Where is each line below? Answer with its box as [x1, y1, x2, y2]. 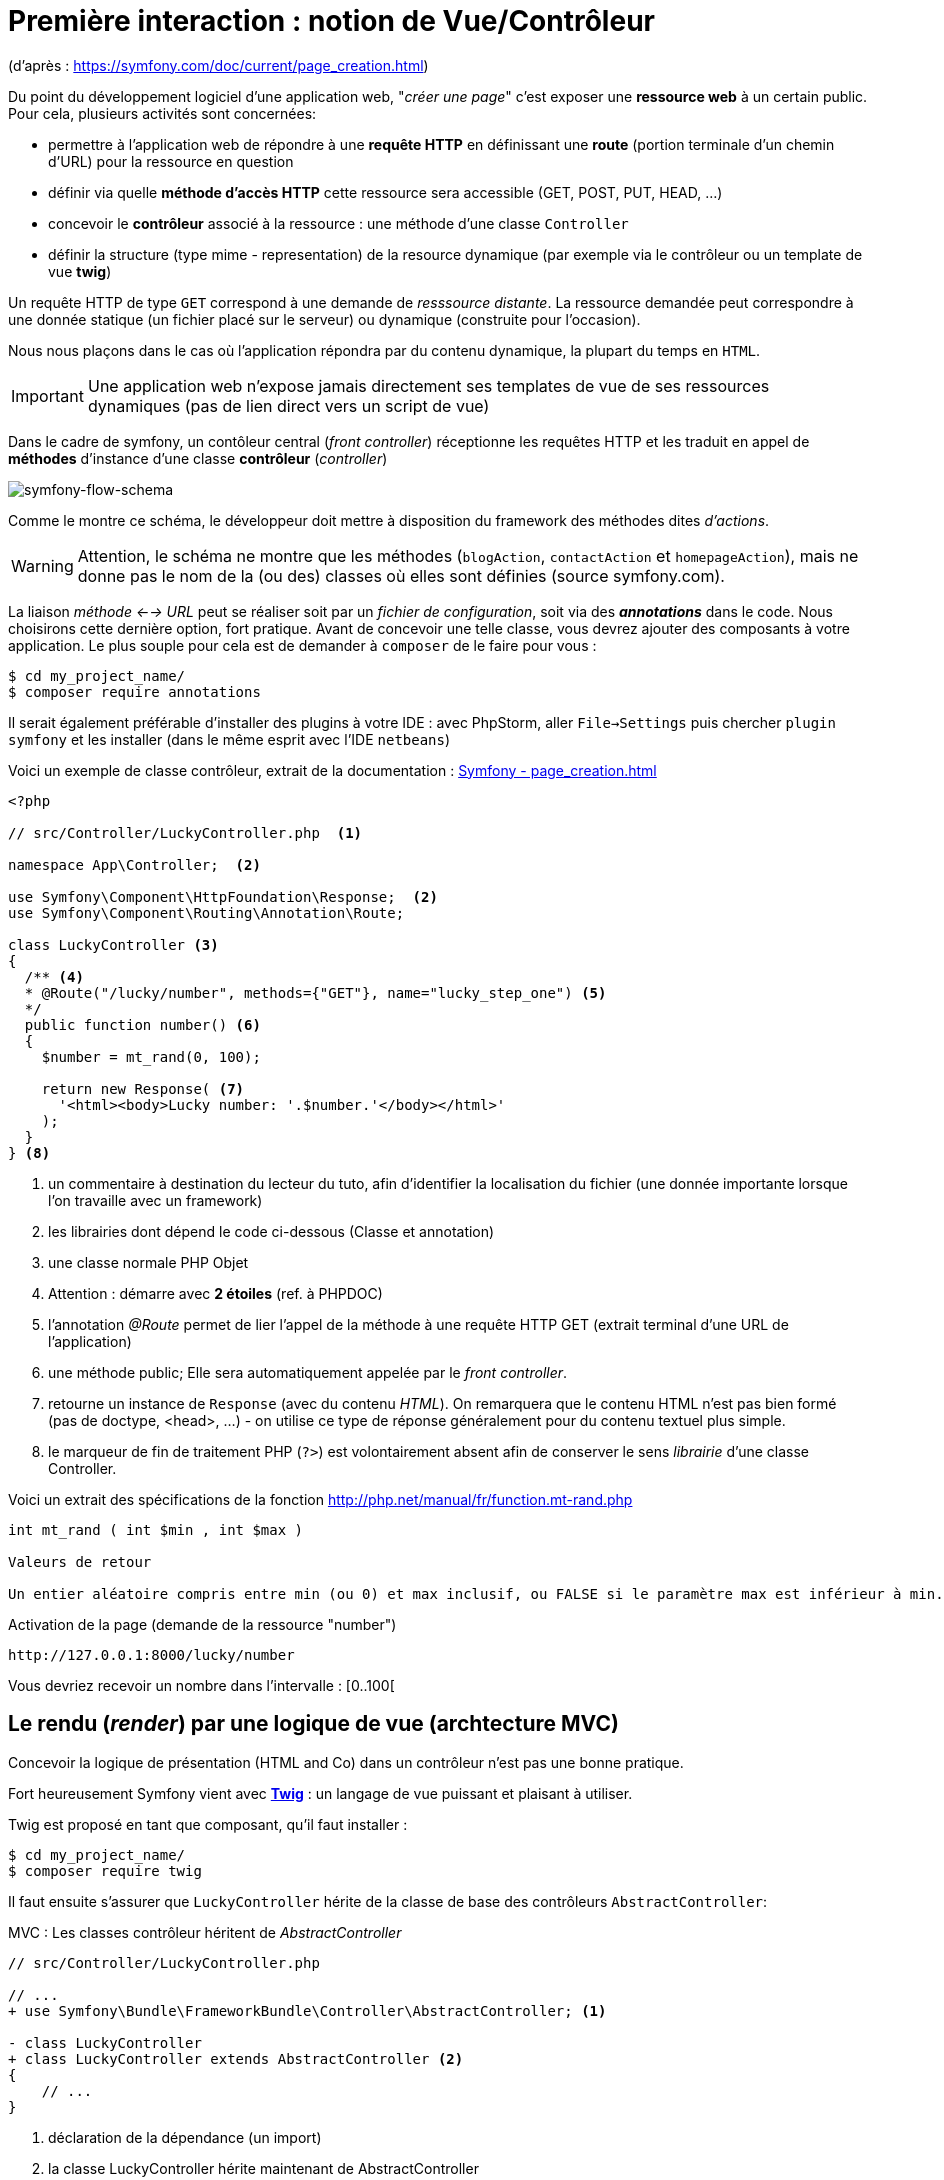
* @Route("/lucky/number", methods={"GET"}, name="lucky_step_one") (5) [24, 984, 607, 1001]
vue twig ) [48, 262, 112, 280]
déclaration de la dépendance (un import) [48, 2128, 322, 2146]
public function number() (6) [24, 1016, 261, 1033]
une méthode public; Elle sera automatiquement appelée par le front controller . [48, 1363, 568, 1381]
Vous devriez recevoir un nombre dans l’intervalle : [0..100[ [8, 1676, 395, 1694]
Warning [11, 555, 74, 576]
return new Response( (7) [41, 1080, 245, 1097]
